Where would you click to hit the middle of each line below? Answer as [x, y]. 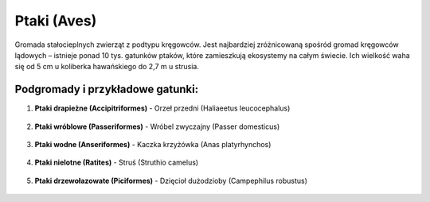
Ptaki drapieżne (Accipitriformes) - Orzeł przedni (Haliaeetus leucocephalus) [162, 108]
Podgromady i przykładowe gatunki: [107, 89]
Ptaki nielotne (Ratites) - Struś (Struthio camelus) [117, 162]
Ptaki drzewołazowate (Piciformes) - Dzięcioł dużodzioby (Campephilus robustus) [171, 181]
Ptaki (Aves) [56, 21]
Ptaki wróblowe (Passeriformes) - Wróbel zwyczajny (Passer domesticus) [157, 126]
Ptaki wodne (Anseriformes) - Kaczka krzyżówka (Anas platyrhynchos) [153, 145]
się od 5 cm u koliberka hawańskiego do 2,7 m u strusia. [107, 67]
